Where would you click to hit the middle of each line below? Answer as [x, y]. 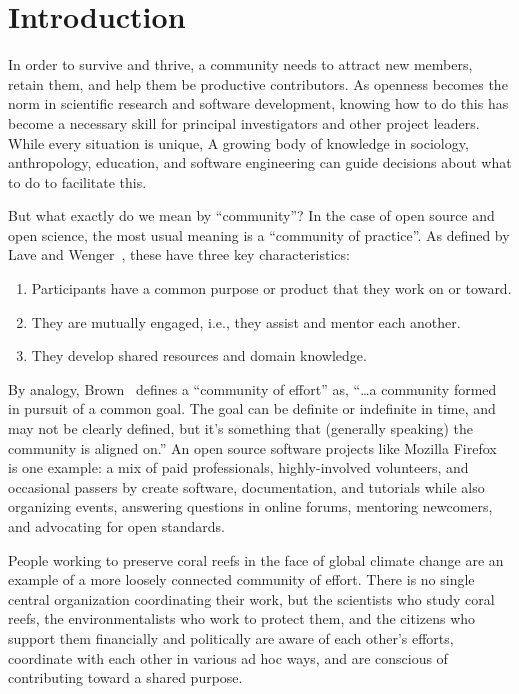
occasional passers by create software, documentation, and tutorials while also [246, 486]
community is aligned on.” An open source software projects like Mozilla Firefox [252, 447]
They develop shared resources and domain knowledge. [199, 355]
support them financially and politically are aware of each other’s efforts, [231, 637]
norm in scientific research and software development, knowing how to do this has [258, 103]
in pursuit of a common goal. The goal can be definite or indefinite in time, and [252, 408]
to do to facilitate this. [77, 181]
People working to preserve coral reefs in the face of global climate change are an [256, 559]
